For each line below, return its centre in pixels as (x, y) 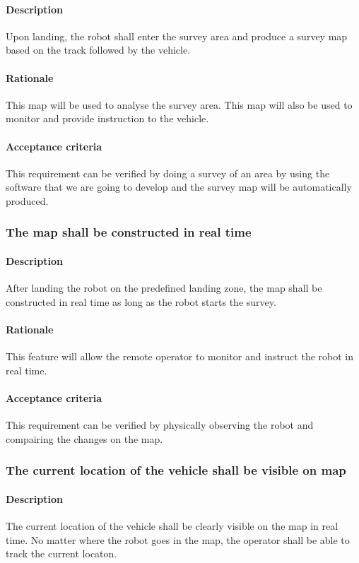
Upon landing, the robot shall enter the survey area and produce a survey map (177, 36)
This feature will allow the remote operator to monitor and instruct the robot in (180, 356)
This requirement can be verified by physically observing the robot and (160, 425)
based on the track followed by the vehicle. (98, 50)
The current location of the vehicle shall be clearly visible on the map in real (172, 525)
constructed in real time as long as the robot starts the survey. (141, 301)
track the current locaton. (61, 553)
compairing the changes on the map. (84, 438)
